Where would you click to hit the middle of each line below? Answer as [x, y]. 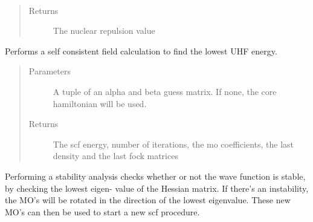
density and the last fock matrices [115, 156]
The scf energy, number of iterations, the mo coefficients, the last [173, 144]
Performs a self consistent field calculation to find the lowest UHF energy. [141, 51]
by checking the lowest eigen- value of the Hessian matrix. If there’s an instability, [157, 188]
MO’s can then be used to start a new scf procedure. [102, 211]
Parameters [50, 71]
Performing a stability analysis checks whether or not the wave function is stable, [155, 176]
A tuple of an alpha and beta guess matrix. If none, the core [165, 91]
